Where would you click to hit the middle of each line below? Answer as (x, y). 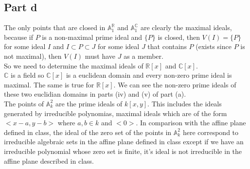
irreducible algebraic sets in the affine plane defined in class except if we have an (124, 142)
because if (18, 37)
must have (100, 56)
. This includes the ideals (185, 103)
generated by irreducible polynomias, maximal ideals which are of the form (116, 113)
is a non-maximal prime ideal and (92, 37)
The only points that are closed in (55, 27)
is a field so (27, 75)
